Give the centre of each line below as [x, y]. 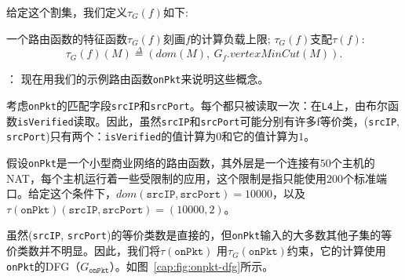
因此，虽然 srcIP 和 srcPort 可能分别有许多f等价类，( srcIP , [253, 120]
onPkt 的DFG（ [44, 265]
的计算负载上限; [230, 38]
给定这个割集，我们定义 [67, 12]
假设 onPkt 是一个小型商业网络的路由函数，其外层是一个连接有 [163, 163]
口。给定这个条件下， [61, 193]
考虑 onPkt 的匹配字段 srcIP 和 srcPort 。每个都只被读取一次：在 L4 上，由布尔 [197, 105]
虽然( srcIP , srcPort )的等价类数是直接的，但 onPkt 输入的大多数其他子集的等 [199, 235]
